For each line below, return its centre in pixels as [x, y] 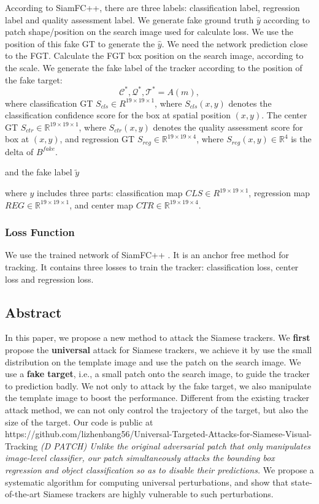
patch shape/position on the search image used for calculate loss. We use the [149, 32]
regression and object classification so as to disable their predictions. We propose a [159, 470]
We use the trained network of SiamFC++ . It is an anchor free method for [147, 255]
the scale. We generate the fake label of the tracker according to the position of [154, 67]
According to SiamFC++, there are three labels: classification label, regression [152, 7]
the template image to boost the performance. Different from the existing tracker [157, 398]
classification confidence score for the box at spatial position [118, 115]
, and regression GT [97, 139]
